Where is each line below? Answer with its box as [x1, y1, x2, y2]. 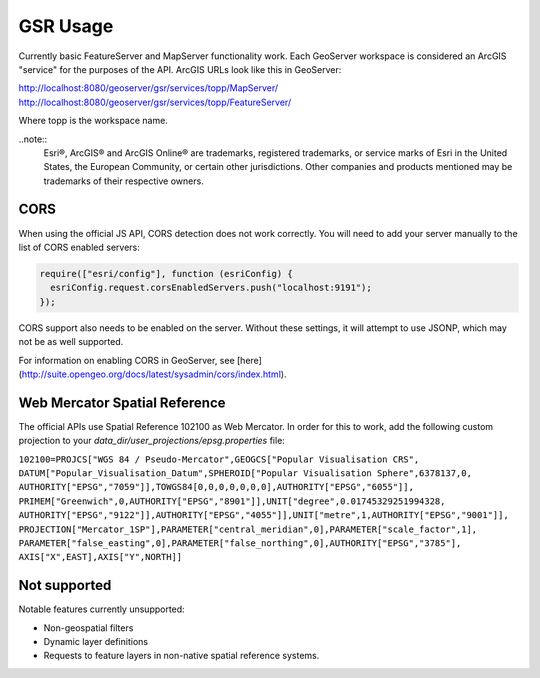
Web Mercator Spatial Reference [18, 394, 226, 411]
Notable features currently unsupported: [18, 603, 185, 615]
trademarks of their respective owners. [43, 175, 204, 187]
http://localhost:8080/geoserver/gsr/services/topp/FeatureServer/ [18, 96, 292, 108]
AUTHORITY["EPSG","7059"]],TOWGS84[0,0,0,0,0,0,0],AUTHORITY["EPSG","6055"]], [18, 481, 415, 493]
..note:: [18, 133, 48, 145]
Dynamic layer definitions [43, 636, 149, 647]
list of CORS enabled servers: [18, 241, 140, 253]
